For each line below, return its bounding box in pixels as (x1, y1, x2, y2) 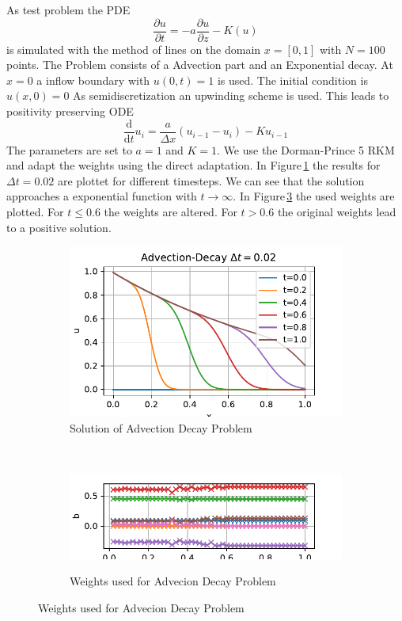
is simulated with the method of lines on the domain (6, 40, 261, 57)
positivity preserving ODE (6, 103, 134, 120)
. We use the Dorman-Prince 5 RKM (217, 141, 395, 158)
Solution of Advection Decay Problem (70, 419, 252, 436)
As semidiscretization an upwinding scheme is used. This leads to (73, 87, 389, 104)
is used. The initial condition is (217, 71, 368, 88)
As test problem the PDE (6, 2, 131, 17)
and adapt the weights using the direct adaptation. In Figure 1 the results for (6, 157, 381, 173)
